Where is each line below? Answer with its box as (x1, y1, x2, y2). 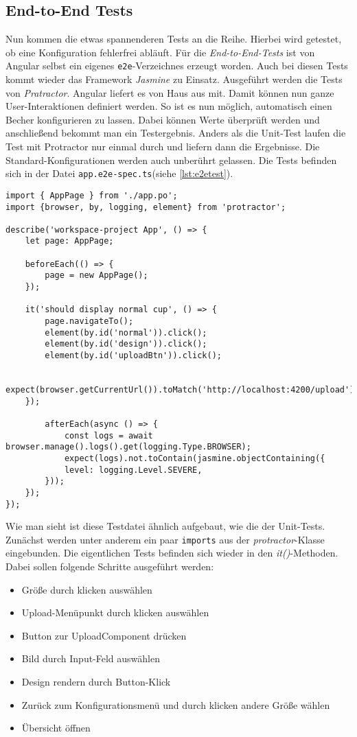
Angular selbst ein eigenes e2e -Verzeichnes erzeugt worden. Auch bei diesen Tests (5, 58, 348, 73)
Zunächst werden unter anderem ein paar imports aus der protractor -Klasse (5, 532, 325, 546)
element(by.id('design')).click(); (45, 339, 207, 349)
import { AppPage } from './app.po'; (5, 190, 178, 200)
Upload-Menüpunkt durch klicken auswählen (21, 605, 209, 620)
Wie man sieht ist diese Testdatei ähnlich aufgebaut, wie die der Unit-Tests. (5, 519, 325, 533)
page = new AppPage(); (45, 270, 148, 281)
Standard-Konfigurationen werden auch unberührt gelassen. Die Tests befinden (5, 152, 337, 167)
